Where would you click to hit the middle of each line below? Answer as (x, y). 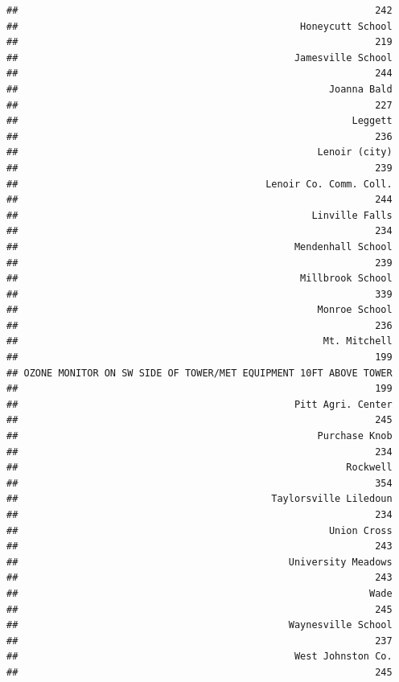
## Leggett (199, 121)
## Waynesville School (199, 625)
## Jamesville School (199, 58)
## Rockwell (199, 468)
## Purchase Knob (199, 436)
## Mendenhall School (199, 247)
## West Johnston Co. (199, 657)
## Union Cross (199, 530)
